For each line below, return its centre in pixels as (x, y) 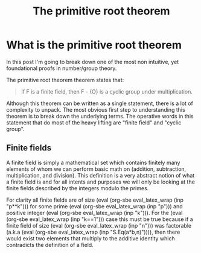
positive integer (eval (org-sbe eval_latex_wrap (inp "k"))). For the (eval (94, 213)
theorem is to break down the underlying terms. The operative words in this (100, 116)
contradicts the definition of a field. (50, 245)
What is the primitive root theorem (94, 45)
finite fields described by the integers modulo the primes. (78, 188)
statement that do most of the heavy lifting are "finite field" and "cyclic (94, 123)
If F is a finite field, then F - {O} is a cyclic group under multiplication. (107, 91)
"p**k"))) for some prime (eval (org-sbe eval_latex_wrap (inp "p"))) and (94, 206)
